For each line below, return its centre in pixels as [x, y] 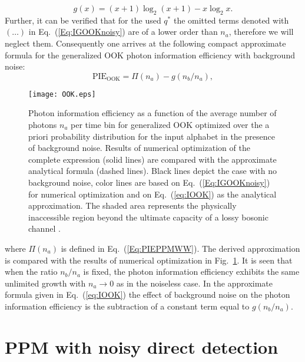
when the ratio [31, 271]
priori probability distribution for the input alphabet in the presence [152, 136]
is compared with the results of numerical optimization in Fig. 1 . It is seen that [149, 260]
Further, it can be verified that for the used [83, 20]
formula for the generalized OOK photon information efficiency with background [150, 55]
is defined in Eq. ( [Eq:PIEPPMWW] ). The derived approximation [180, 248]
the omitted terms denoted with [231, 20]
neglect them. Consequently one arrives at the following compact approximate [145, 43]
